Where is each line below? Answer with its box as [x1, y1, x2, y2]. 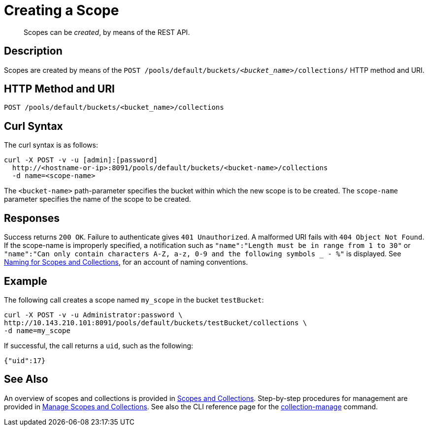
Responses [4, 212, 60, 224]
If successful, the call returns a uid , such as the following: [4, 341, 194, 350]
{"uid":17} [4, 356, 46, 365]
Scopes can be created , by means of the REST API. [24, 28, 190, 36]
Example [4, 275, 47, 287]
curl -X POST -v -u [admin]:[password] [4, 156, 158, 164]
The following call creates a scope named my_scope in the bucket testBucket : [4, 295, 264, 304]
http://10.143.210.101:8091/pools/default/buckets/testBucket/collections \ [4, 318, 307, 327]
